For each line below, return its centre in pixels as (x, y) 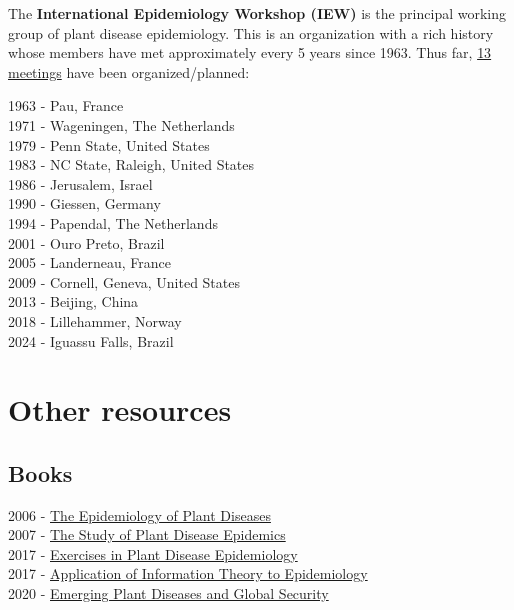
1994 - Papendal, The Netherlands (113, 222)
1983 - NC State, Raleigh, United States (131, 164)
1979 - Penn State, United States (109, 144)
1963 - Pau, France (66, 105)
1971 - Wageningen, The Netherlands (121, 124)
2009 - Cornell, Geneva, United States (124, 281)
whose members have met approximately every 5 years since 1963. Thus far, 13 (250, 52)
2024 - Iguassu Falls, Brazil (91, 340)
